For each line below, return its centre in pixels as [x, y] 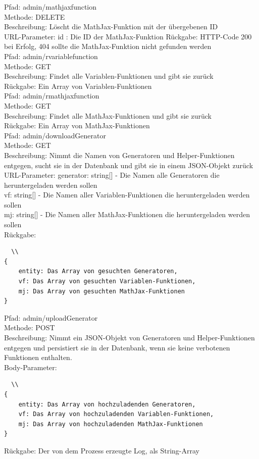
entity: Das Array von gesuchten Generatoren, [98, 271]
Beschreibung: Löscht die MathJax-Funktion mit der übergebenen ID [111, 27]
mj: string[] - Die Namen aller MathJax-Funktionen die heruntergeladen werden [127, 214]
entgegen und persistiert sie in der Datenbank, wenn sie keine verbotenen [117, 347]
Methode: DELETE [35, 16]
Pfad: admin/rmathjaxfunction [52, 96]
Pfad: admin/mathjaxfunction [50, 7]
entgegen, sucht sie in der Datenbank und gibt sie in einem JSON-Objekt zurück [129, 165]
